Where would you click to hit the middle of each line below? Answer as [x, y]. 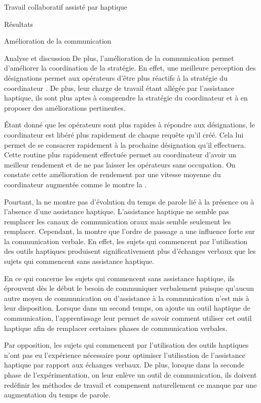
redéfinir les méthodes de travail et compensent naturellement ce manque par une [130, 384]
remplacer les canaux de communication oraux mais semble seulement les [118, 221]
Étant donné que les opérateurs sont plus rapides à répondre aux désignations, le [129, 125]
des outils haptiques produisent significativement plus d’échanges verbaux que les [130, 251]
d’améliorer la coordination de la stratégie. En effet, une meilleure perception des [130, 68]
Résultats [19, 24]
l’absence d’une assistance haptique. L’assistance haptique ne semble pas [117, 211]
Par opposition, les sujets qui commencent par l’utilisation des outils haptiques [126, 345]
